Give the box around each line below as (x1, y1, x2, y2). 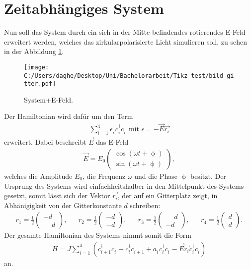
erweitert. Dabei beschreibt (4, 137, 86, 147)
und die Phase (134, 170, 177, 181)
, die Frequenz (83, 170, 126, 181)
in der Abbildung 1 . (4, 46, 64, 56)
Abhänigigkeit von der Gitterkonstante (4, 200, 122, 210)
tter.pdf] (24, 80, 56, 88)
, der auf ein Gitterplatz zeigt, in (117, 190, 218, 201)
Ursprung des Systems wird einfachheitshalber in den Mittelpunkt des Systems (4, 180, 244, 191)
